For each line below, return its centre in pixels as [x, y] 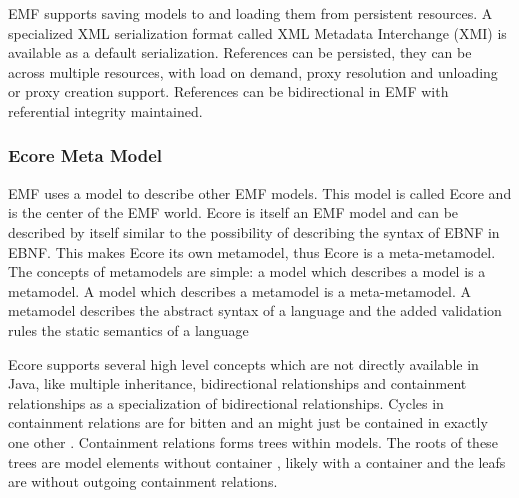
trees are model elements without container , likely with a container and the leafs [257, 461]
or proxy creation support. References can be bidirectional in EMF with [228, 91]
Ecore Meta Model [85, 155]
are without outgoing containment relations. [143, 481]
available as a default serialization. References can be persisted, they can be [240, 52]
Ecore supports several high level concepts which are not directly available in [243, 363]
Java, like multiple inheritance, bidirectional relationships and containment [237, 383]
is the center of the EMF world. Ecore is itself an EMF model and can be [233, 212]
